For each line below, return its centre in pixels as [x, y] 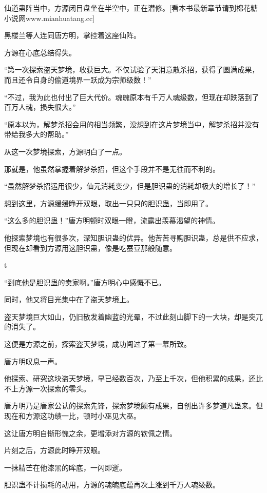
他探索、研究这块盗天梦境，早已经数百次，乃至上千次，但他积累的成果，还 [130, 378]
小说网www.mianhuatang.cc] [50, 18]
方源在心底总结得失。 [40, 52]
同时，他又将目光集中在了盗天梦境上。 [69, 299]
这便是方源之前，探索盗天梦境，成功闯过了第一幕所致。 [98, 344]
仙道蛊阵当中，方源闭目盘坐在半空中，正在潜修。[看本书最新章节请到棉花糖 [131, 8]
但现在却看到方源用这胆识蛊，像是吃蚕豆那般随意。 [90, 248]
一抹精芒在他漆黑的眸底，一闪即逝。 [65, 467]
